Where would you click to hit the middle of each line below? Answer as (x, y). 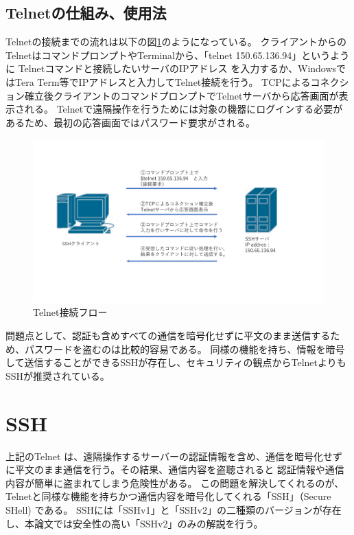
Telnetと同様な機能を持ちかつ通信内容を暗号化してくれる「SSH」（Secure (168, 496)
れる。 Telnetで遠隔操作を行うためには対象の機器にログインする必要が (184, 109)
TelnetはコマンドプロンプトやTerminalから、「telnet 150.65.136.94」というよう (178, 55)
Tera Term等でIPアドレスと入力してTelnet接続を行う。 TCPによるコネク (177, 81)
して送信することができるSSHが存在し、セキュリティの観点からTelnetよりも (176, 362)
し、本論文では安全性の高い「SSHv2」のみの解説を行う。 (134, 523)
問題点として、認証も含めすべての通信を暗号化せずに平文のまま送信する (168, 335)
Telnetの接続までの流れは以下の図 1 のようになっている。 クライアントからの (176, 42)
